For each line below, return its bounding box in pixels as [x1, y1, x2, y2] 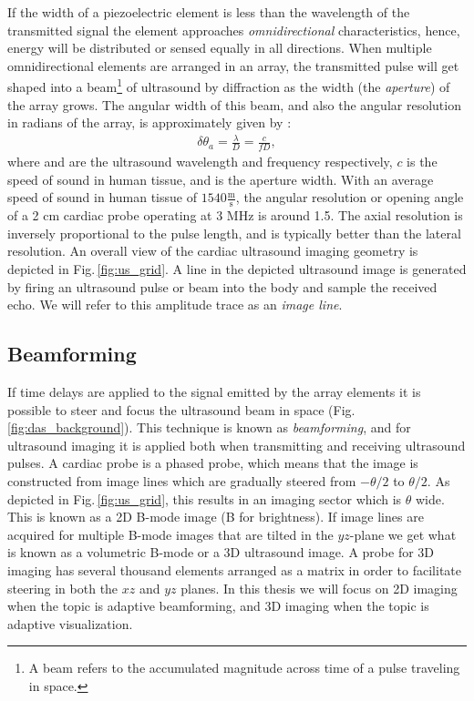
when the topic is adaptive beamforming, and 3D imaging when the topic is [7, 596, 429, 615]
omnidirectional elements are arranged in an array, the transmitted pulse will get [7, 56, 459, 75]
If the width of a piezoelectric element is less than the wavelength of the [7, 3, 410, 21]
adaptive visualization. [7, 614, 133, 633]
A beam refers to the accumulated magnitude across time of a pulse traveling [28, 658, 460, 677]
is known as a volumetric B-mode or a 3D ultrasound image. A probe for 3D [7, 543, 435, 562]
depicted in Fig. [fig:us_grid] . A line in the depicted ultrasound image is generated [7, 259, 467, 278]
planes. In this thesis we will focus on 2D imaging [180, 578, 458, 597]
